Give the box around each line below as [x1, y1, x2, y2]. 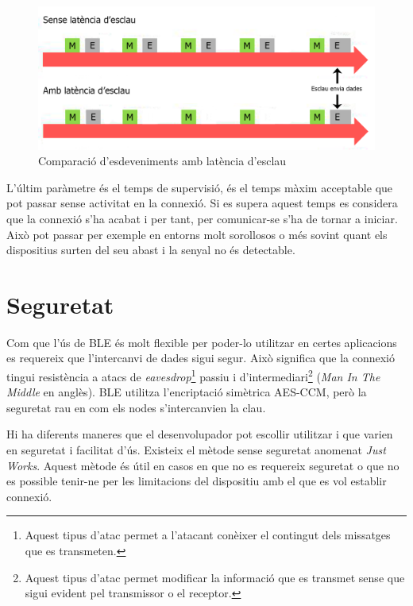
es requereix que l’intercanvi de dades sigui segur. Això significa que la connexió [6, 349, 395, 366]
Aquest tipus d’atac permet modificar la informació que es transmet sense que [25, 569, 405, 585]
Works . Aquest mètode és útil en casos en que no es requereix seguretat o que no [6, 457, 399, 473]
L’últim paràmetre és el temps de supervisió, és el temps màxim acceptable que [6, 179, 393, 195]
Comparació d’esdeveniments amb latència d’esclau [38, 152, 287, 169]
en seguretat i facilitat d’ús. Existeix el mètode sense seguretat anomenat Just [6, 442, 386, 458]
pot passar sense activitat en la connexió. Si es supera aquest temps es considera [6, 195, 398, 211]
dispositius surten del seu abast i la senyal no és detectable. [6, 241, 295, 258]
